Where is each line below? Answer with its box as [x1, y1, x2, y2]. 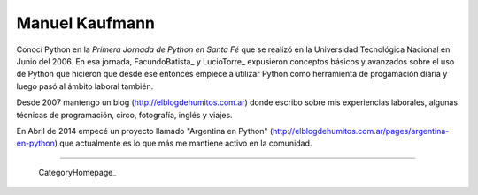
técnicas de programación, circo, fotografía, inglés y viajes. [16, 109, 234, 120]
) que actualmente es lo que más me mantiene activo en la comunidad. [54, 138, 312, 149]
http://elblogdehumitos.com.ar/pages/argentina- [273, 125, 450, 136]
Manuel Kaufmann [16, 13, 155, 33]
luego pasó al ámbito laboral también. [16, 80, 154, 92]
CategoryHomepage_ [38, 167, 117, 177]
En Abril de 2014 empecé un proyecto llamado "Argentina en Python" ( [16, 125, 274, 136]
